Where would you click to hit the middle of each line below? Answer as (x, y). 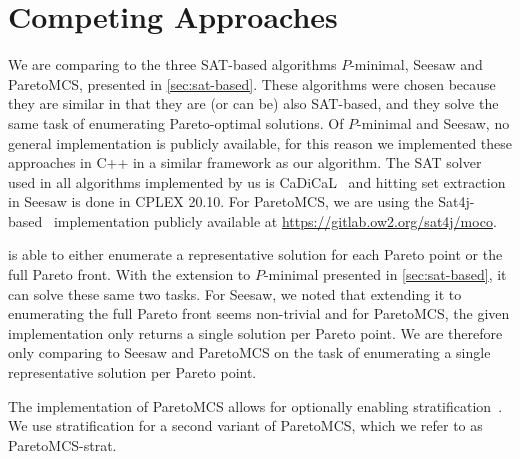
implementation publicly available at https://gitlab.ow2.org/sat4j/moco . (275, 220)
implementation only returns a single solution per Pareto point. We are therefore (255, 332)
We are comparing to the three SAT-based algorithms (172, 64)
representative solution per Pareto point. (132, 372)
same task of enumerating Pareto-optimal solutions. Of (176, 122)
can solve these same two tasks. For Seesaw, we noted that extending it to (235, 293)
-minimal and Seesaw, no (433, 122)
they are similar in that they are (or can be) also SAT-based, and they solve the (253, 103)
